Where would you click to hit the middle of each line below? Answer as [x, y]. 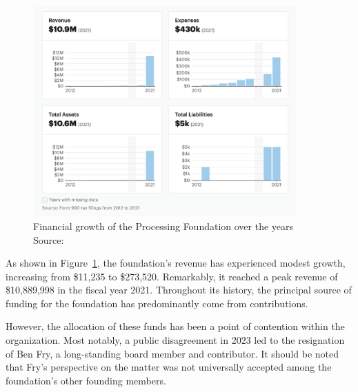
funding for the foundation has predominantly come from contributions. [157, 303]
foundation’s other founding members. [86, 380]
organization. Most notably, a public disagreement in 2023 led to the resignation [175, 340]
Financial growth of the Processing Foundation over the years [163, 226]
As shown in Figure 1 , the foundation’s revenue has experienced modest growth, [176, 263]
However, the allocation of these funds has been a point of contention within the [175, 326]
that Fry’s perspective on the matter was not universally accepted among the [169, 367]
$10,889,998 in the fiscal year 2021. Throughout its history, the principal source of [179, 290]
